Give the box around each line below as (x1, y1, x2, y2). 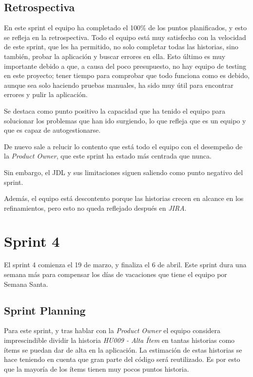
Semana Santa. (4, 278, 48, 289)
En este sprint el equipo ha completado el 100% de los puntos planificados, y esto (4, 22, 247, 33)
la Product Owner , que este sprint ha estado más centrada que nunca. (4, 151, 212, 161)
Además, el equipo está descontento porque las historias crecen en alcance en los (4, 193, 244, 203)
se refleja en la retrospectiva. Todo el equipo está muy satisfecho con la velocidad (4, 32, 246, 42)
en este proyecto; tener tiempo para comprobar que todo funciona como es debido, (4, 70, 250, 80)
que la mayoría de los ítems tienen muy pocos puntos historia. (4, 363, 189, 374)
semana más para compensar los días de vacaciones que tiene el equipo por (4, 269, 227, 279)
